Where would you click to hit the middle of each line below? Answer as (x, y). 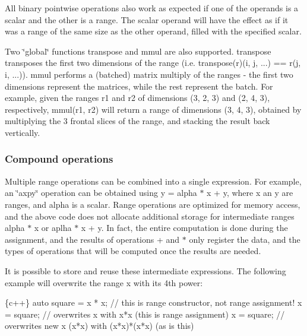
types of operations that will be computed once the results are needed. (133, 251)
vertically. (23, 132)
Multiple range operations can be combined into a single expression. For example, (153, 181)
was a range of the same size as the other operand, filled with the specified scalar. (153, 31)
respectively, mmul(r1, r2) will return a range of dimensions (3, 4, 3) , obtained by (153, 109)
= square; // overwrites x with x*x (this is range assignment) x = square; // (145, 314)
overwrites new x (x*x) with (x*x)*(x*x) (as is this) (99, 326)
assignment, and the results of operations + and (92, 239)
